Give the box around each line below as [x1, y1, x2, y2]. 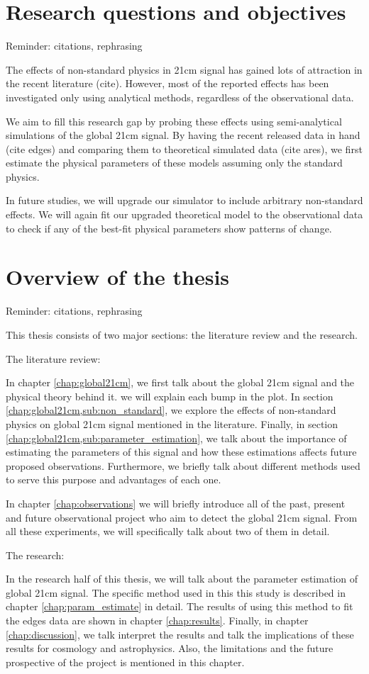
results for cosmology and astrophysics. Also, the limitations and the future [6, 641, 334, 656]
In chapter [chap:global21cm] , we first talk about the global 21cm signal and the [6, 375, 355, 390]
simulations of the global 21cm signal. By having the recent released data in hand [6, 128, 360, 142]
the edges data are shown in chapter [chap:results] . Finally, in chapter [6, 613, 309, 628]
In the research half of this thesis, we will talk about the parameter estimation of [6, 571, 358, 586]
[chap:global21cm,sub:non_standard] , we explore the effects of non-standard [6, 403, 336, 417]
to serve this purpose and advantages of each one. [6, 472, 221, 487]
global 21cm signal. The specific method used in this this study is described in [6, 585, 346, 600]
